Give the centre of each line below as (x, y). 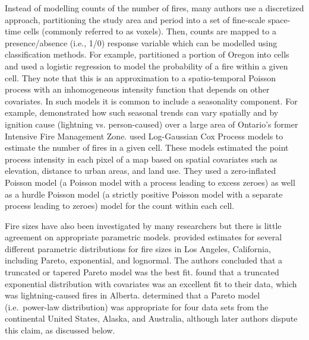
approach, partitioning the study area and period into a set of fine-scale (135, 19)
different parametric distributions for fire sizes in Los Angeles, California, (138, 248)
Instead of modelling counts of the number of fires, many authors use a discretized (154, 8)
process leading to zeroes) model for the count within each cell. (120, 206)
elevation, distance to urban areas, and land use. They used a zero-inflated (141, 171)
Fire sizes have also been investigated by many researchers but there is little (143, 225)
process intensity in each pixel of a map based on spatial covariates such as (141, 159)
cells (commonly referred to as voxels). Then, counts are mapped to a (150, 31)
